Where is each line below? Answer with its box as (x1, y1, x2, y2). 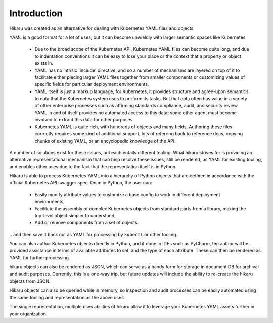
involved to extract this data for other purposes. (34, 117, 134, 123)
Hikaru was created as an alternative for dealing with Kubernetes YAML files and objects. (9, 25, 195, 31)
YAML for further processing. (9, 254, 70, 260)
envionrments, (34, 199, 65, 205)
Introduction (9, 8, 63, 19)
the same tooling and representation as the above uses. (9, 294, 125, 300)
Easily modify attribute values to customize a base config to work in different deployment (34, 191, 220, 197)
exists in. (34, 60, 53, 66)
